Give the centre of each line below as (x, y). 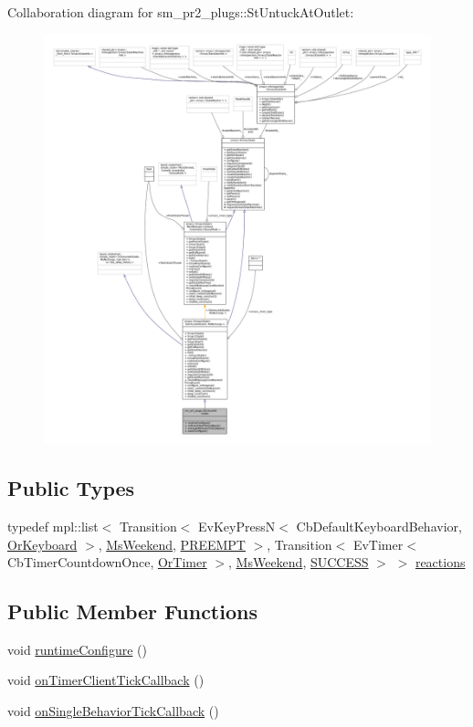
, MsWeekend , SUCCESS (299, 562)
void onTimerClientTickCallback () (106, 680)
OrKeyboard (42, 544)
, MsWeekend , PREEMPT (172, 544)
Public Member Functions (132, 611)
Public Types (71, 488)
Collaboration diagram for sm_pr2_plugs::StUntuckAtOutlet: (181, 12)
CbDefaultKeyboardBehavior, (379, 526)
